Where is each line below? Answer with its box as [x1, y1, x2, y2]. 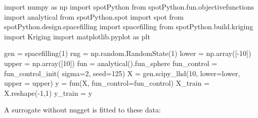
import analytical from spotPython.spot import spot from [4, 11, 184, 22]
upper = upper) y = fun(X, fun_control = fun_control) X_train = [4, 78, 210, 88]
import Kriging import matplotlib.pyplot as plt [4, 31, 150, 41]
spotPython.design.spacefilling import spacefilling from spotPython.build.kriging [4, 21, 253, 32]
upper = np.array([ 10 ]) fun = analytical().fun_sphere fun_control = [4, 57, 218, 68]
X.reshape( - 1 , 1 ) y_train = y [4, 87, 93, 98]
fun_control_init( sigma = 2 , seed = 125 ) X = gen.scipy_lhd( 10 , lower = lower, [4, 68, 240, 78]
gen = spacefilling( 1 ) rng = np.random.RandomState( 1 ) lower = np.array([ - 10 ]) [4, 48, 251, 58]
